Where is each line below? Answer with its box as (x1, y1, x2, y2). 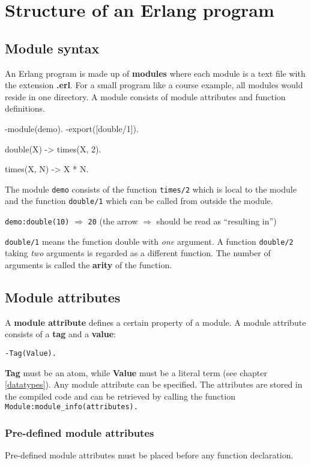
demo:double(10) (5, 218, 70, 227)
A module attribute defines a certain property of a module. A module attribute (5, 316, 306, 328)
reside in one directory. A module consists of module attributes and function (5, 90, 286, 103)
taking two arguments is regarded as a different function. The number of (5, 247, 271, 259)
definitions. (5, 102, 45, 115)
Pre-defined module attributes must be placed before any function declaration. (5, 449, 294, 461)
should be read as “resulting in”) (156, 215, 277, 227)
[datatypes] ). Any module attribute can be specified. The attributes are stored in (5, 378, 303, 391)
